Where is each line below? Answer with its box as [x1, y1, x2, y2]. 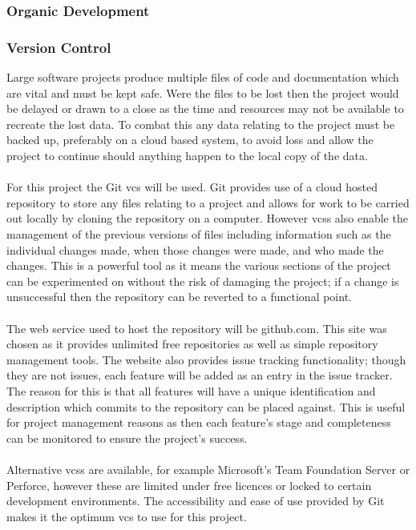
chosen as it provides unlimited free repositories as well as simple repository [6, 335, 378, 352]
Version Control [6, 37, 111, 57]
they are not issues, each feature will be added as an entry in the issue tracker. [6, 367, 393, 383]
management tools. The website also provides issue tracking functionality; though [6, 351, 406, 367]
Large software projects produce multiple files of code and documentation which [6, 69, 399, 86]
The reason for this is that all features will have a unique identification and [6, 382, 376, 399]
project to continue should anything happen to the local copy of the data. [6, 147, 368, 164]
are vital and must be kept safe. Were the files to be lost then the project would [6, 84, 399, 101]
